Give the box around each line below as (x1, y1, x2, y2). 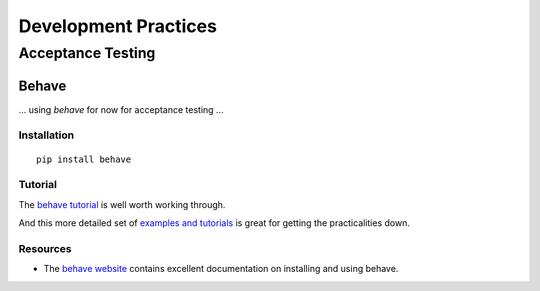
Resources (18, 241, 72, 255)
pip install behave (36, 153, 132, 165)
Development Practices (18, 15, 217, 37)
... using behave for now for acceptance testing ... (18, 103, 224, 115)
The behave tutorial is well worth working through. (18, 198, 226, 210)
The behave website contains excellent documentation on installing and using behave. (43, 263, 399, 275)
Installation (18, 128, 75, 142)
